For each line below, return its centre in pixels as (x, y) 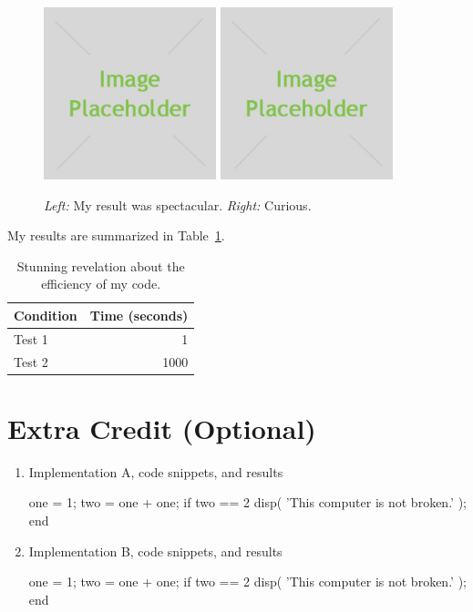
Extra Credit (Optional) (162, 428)
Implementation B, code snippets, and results (155, 551)
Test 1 (31, 338)
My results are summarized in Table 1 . (116, 235)
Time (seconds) (139, 315)
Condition (46, 315)
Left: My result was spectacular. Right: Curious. (178, 204)
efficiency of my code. (101, 284)
